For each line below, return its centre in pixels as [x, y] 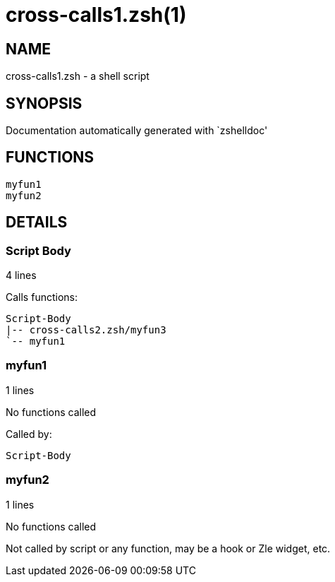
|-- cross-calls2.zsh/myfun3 [86, 330]
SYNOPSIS [44, 103]
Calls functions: [42, 297]
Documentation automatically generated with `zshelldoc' [137, 131]
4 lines [21, 275]
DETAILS [37, 222]
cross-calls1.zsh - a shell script [78, 76]
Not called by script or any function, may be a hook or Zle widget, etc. [168, 548]
